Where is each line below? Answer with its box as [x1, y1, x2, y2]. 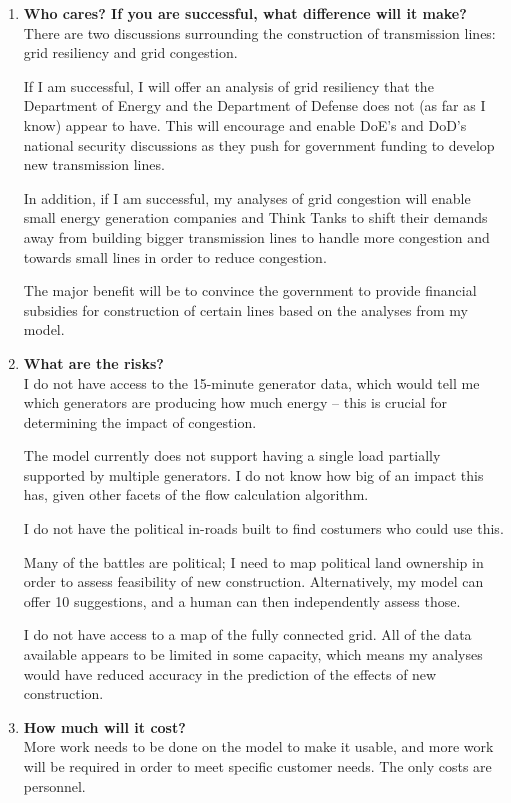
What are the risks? [23, 352, 164, 373]
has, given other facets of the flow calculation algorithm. [23, 484, 369, 505]
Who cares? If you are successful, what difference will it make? [23, 3, 467, 23]
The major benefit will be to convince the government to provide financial [23, 280, 477, 301]
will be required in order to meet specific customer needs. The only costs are [23, 756, 492, 776]
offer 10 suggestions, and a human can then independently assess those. [23, 590, 461, 611]
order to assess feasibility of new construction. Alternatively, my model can [23, 571, 484, 592]
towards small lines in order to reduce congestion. [23, 246, 327, 267]
